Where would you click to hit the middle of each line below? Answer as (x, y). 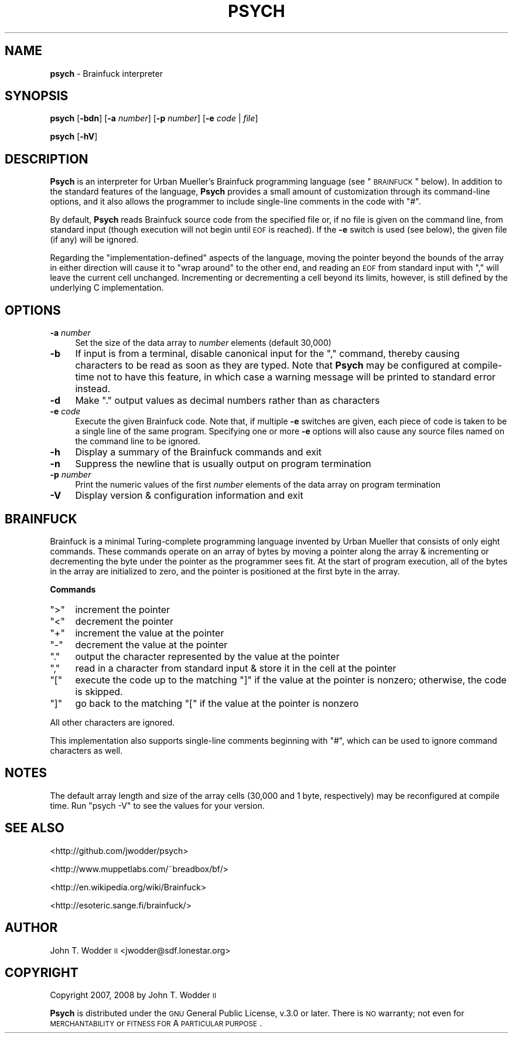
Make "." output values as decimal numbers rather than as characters (228, 401)
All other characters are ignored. (112, 722)
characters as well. (86, 750)
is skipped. (99, 691)
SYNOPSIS (37, 96)
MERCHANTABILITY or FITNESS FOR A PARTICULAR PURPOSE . (156, 1023)
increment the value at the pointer (150, 633)
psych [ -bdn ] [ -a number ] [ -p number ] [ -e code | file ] (154, 118)
